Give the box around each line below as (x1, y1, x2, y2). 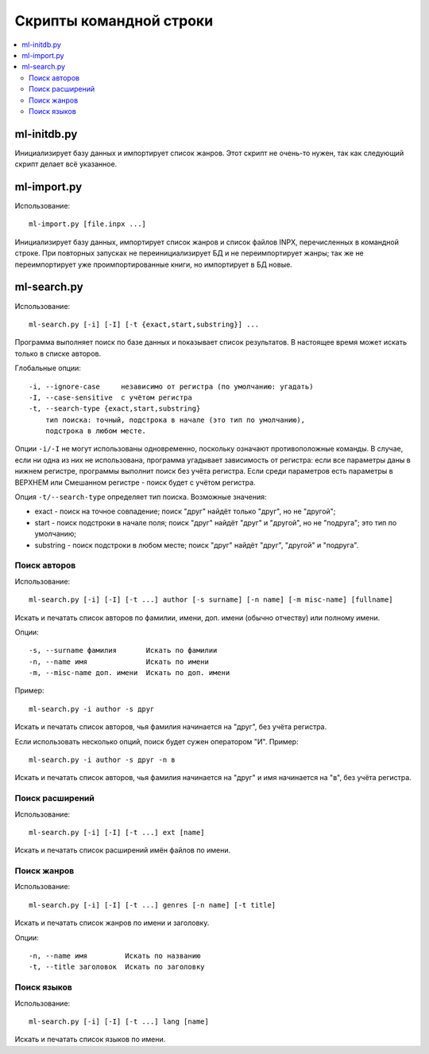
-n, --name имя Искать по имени (29, 657, 210, 666)
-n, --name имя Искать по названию (29, 951, 201, 961)
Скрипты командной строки (14, 12, 214, 29)
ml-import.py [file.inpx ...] (29, 220, 147, 228)
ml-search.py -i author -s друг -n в (29, 755, 176, 764)
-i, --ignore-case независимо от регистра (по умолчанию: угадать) (29, 382, 314, 391)
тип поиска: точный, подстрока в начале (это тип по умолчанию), (44, 415, 306, 424)
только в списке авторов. (14, 349, 102, 358)
